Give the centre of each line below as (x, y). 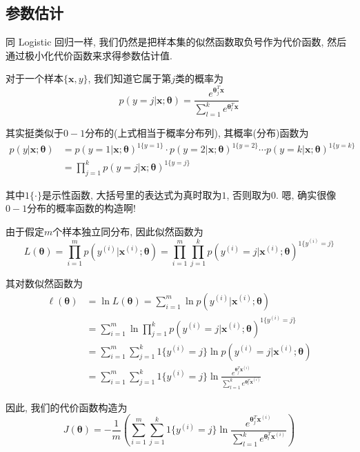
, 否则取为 (249, 194)
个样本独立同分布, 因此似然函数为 (128, 231)
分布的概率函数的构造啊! (82, 208)
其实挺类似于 (34, 133)
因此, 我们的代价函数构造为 (67, 407)
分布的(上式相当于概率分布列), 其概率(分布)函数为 (197, 133)
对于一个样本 (34, 78)
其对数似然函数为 (44, 283)
